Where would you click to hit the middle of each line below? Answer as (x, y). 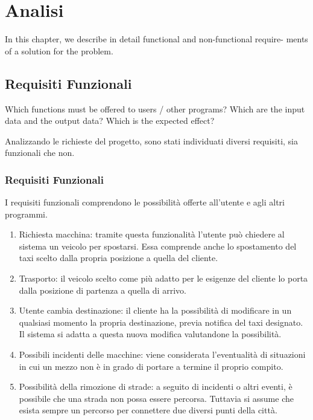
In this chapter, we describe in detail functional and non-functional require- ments (156, 39)
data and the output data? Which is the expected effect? (110, 121)
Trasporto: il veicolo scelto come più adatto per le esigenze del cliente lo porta (163, 278)
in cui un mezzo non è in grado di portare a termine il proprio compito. (151, 366)
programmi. (26, 214)
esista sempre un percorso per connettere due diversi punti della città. (148, 410)
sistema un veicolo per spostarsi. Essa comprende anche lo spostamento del (158, 246)
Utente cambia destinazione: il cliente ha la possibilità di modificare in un (155, 310)
